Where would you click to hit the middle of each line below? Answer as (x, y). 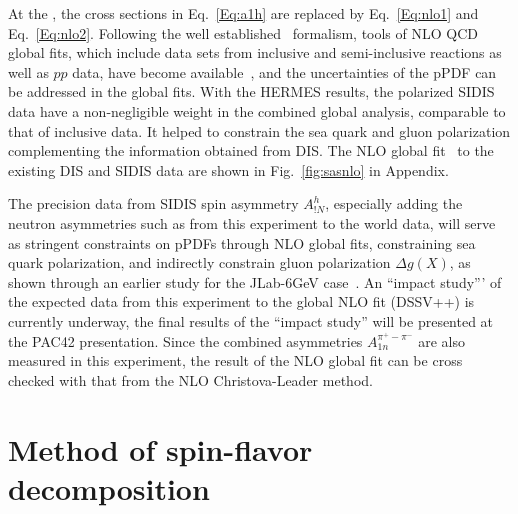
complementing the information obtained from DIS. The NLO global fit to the (251, 150)
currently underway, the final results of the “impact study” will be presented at (251, 320)
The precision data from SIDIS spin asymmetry (153, 203)
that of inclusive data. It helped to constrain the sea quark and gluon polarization (259, 130)
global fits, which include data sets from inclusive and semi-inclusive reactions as (255, 52)
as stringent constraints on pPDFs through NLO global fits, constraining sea (242, 242)
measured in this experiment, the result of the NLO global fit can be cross (235, 360)
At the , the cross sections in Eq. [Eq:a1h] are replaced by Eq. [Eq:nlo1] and (243, 13)
